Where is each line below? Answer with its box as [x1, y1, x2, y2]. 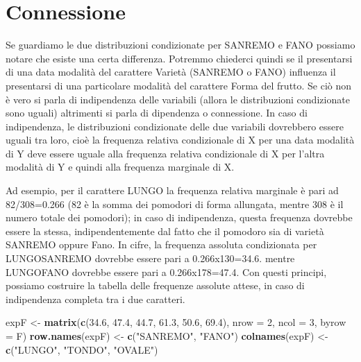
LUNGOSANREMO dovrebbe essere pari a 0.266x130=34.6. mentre [6, 251, 295, 266]
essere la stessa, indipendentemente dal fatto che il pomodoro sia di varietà [6, 223, 324, 238]
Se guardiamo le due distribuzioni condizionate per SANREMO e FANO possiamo [6, 37, 355, 52]
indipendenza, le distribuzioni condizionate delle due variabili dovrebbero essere [6, 119, 344, 133]
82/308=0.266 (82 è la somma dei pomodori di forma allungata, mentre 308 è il [6, 196, 344, 211]
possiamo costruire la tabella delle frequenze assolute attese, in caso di [6, 278, 305, 293]
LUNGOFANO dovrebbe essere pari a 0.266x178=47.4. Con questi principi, [6, 264, 327, 279]
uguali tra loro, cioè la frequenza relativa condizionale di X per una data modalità [6, 132, 355, 147]
